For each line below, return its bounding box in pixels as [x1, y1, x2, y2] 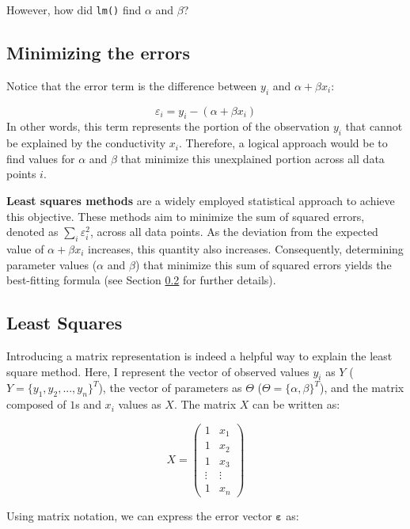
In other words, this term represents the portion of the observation [6, 118, 330, 135]
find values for [6, 150, 75, 166]
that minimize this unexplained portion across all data [120, 150, 385, 166]
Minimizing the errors [6, 40, 190, 65]
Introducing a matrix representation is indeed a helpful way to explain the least [6, 348, 393, 363]
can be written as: [252, 396, 340, 413]
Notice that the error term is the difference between [6, 77, 257, 93]
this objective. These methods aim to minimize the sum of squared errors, [6, 207, 365, 224]
